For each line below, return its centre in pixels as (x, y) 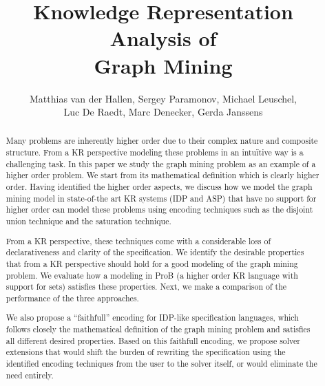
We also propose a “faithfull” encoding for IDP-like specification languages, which (152, 318)
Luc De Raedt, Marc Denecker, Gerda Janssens (163, 112)
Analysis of (163, 38)
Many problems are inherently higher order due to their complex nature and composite (162, 141)
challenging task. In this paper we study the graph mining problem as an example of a (161, 163)
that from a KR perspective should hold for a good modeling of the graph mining (152, 263)
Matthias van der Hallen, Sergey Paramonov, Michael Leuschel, (163, 98)
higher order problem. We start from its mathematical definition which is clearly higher (162, 175)
